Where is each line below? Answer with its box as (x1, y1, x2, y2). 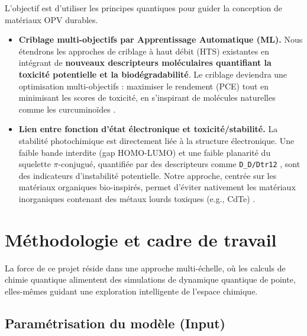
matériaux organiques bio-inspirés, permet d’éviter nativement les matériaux (18, 181, 296, 193)
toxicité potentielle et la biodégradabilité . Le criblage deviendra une (18, 68, 287, 80)
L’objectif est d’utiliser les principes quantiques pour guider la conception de (5, 2, 282, 14)
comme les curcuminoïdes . (18, 103, 116, 115)
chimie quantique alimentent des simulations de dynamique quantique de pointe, (5, 273, 296, 286)
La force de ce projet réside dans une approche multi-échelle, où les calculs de (5, 261, 286, 274)
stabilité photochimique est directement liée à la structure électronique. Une (18, 134, 295, 146)
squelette (18, 158, 51, 170)
